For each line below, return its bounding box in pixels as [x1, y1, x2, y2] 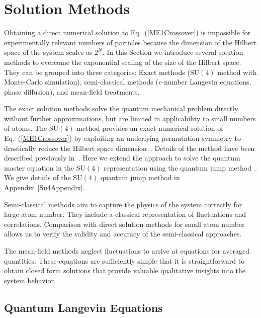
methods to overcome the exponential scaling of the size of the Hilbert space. [4, 56, 241, 67]
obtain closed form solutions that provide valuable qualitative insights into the [4, 265, 246, 276]
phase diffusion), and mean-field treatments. [4, 86, 140, 97]
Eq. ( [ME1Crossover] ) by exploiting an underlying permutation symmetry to [4, 133, 241, 143]
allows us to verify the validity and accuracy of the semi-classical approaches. [4, 228, 242, 239]
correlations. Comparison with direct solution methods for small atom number [4, 218, 245, 229]
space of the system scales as [4, 47, 93, 57]
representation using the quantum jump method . [104, 162, 257, 173]
